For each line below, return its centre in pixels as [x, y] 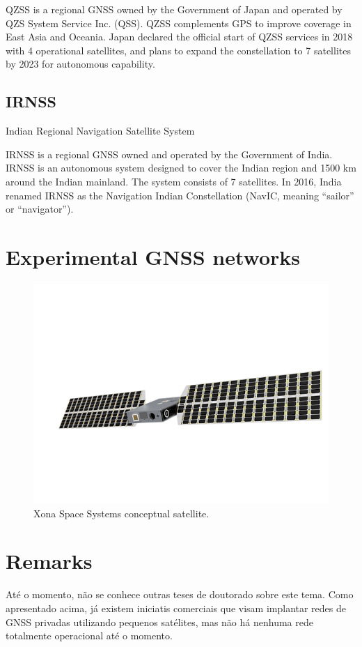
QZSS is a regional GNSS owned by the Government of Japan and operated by [174, 9]
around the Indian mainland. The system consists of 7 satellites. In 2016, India [174, 181]
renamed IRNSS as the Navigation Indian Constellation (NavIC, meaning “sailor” [180, 195]
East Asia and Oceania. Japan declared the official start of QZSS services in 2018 [179, 37]
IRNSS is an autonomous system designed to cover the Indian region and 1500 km [181, 168]
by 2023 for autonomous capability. [80, 64]
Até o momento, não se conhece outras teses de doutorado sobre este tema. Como [180, 594]
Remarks [49, 561]
